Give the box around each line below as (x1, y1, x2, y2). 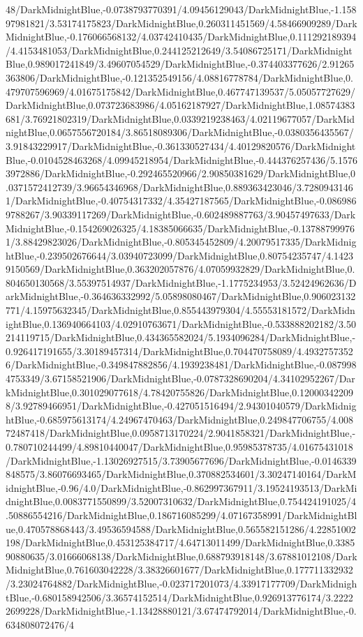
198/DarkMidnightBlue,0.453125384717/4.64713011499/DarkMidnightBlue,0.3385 (6, 535, 355, 550)
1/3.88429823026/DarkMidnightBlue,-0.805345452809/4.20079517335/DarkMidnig (6, 234, 357, 249)
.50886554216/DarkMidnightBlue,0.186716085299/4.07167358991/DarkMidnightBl (6, 507, 357, 522)
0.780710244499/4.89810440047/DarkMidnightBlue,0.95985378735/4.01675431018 (6, 440, 353, 454)
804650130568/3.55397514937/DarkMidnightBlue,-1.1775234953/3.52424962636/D (6, 275, 357, 290)
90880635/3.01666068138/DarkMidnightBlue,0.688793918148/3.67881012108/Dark (6, 548, 357, 563)
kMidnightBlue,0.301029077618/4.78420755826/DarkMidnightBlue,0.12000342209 (6, 384, 354, 399)
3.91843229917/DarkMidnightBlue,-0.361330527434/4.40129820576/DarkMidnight (6, 138, 356, 153)
